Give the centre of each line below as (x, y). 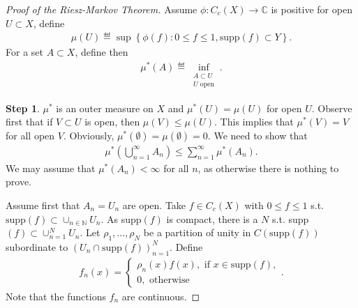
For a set (24, 52)
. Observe (332, 108)
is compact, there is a (212, 218)
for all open (30, 135)
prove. (18, 182)
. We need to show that (258, 135)
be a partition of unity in (197, 232)
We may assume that (51, 168)
